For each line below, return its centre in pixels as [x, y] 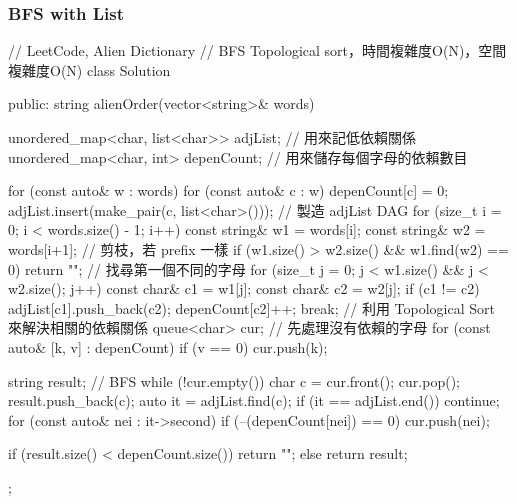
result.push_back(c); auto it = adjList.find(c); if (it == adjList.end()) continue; [254, 400]
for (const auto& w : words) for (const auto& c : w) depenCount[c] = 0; [228, 190]
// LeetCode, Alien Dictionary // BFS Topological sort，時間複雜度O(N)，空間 [257, 50]
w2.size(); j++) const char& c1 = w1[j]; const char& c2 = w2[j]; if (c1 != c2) [244, 288]
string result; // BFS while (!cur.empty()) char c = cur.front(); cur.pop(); [234, 380]
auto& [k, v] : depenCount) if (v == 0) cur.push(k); [168, 346]
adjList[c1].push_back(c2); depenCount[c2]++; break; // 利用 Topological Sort [251, 307]
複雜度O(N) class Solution [89, 69]
